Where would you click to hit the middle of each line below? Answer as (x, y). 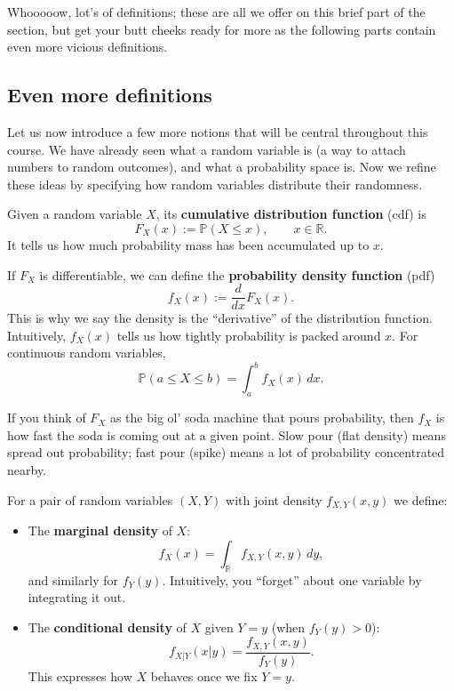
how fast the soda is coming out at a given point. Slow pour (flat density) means (227, 434)
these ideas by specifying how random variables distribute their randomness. (215, 184)
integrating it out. (77, 597)
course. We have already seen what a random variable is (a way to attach (207, 149)
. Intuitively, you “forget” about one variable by (292, 579)
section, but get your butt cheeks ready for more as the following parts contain (222, 29)
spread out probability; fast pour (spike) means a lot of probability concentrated (226, 452)
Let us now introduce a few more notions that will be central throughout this (218, 131)
